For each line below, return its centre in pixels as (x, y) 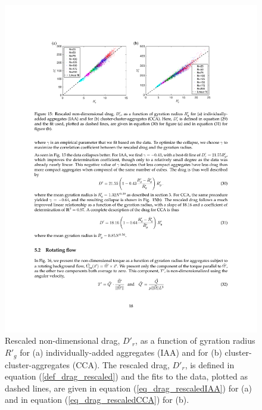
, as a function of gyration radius (195, 340)
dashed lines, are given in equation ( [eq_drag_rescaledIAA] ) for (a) (128, 388)
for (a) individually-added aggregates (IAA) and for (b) (121, 352)
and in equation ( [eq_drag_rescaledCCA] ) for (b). (97, 400)
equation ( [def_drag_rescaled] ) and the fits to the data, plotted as (126, 376)
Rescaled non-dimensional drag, (63, 340)
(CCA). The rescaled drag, (121, 364)
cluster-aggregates (38, 364)
